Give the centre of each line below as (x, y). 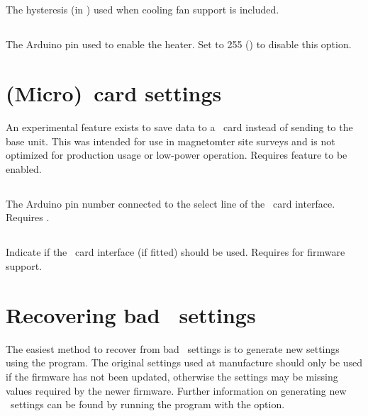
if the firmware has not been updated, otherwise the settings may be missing (172, 376)
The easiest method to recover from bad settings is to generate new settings (173, 348)
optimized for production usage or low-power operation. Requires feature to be (177, 155)
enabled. (24, 168)
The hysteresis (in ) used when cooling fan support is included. (143, 10)
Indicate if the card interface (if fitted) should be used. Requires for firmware (175, 252)
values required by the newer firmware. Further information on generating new (176, 390)
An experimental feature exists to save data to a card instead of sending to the (179, 127)
